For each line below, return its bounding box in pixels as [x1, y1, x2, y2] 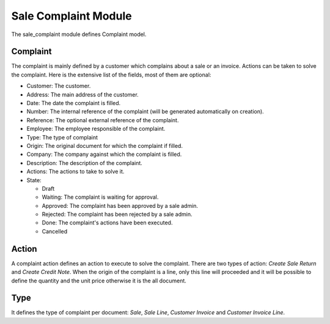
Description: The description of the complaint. [26, 159, 143, 166]
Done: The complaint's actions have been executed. [42, 219, 173, 226]
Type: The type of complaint [26, 133, 98, 141]
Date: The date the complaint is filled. [26, 100, 121, 107]
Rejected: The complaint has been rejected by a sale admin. [42, 211, 193, 218]
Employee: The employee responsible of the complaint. [26, 125, 166, 133]
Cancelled [42, 227, 68, 235]
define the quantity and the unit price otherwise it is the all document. [11, 277, 186, 284]
